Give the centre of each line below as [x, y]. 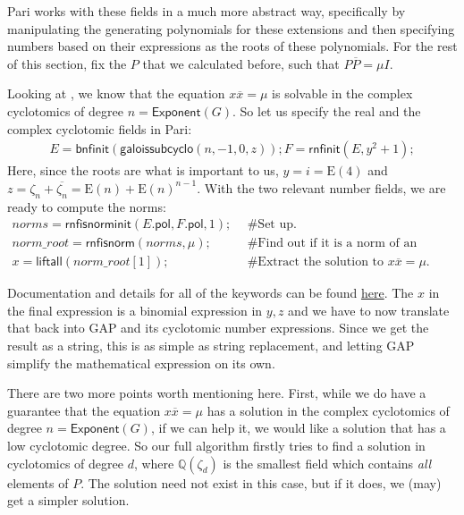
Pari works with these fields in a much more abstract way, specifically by [207, 11]
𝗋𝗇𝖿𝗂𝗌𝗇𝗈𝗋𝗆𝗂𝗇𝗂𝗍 [98, 225]
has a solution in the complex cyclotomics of [328, 410]
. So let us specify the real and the [326, 110]
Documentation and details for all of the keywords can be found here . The [211, 293]
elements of [38, 482]
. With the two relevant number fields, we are [321, 187]
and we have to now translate [369, 310]
